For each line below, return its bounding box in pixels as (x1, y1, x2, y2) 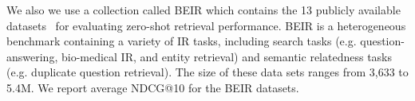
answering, (6, 48, 58, 64)
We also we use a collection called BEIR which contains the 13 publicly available (6, 2, 401, 17)
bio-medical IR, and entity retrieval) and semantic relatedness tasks (61, 48, 392, 64)
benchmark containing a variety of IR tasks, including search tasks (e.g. (6, 33, 357, 49)
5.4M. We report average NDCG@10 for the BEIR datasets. (6, 79, 299, 95)
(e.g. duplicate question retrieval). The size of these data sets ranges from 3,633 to (6, 64, 409, 80)
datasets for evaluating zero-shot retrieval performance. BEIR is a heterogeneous (6, 17, 406, 33)
